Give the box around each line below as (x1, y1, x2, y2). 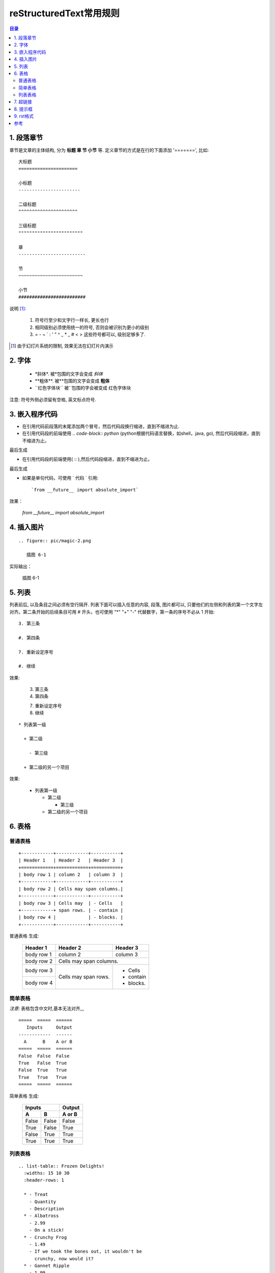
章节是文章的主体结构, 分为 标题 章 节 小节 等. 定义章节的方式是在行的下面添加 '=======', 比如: (9, 147, 209, 153)
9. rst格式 (14, 113, 34, 119)
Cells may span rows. (58, 973, 110, 980)
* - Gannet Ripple (23, 1263, 70, 1269)
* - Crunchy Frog (23, 1234, 67, 1240)
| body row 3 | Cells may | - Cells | (18, 900, 123, 906)
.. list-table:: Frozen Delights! (18, 1163, 104, 1169)
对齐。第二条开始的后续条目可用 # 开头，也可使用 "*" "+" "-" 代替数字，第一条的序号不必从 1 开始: (9, 608, 215, 615)
